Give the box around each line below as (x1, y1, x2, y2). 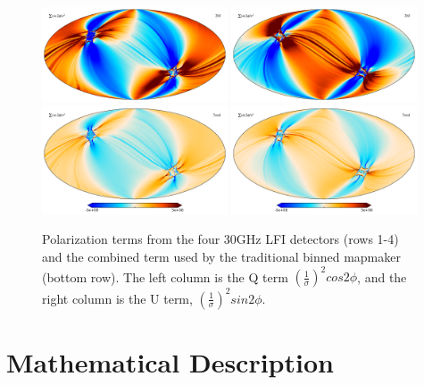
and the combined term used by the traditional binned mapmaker (42, 247, 401, 265)
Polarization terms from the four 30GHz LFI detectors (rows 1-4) (42, 230, 399, 248)
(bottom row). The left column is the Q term (42, 267, 288, 286)
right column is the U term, (42, 289, 193, 307)
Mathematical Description (6, 343, 334, 380)
